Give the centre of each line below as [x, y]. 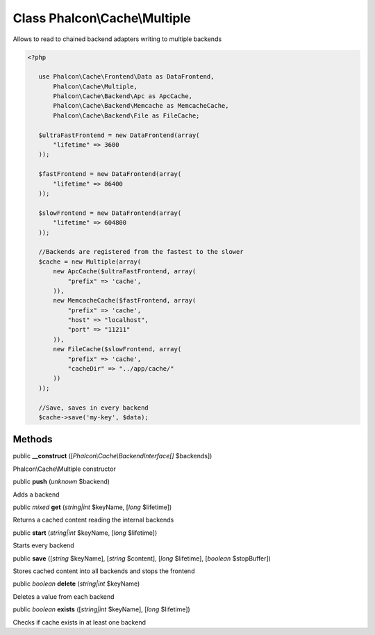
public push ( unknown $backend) [61, 482]
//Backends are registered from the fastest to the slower [141, 252]
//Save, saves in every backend [93, 408]
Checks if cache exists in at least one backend [79, 622]
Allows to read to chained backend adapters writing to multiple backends [117, 39]
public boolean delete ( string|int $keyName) [76, 584]
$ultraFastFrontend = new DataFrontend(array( [119, 135]
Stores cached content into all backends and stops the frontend [104, 571]
